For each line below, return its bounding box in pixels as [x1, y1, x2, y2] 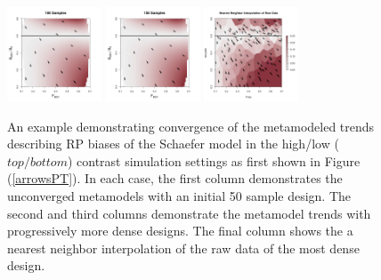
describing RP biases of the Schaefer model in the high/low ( [7, 134, 339, 153]
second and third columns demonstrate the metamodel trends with [7, 204, 371, 222]
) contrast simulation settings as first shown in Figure [67, 151, 361, 170]
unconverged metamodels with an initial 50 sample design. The [7, 186, 352, 204]
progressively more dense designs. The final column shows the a [7, 221, 353, 240]
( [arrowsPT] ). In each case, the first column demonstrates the [7, 169, 343, 188]
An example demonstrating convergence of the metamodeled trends [7, 116, 375, 135]
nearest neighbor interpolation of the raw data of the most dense [7, 238, 360, 257]
